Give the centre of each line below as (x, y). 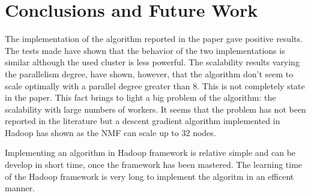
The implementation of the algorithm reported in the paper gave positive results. (154, 39)
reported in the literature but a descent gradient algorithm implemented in (143, 121)
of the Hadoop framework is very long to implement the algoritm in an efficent (149, 176)
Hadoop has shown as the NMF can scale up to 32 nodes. (110, 132)
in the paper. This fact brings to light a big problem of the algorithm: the (140, 97)
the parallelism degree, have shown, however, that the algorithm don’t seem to (149, 73)
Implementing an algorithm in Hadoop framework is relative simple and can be (150, 153)
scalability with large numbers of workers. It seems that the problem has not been (155, 109)
